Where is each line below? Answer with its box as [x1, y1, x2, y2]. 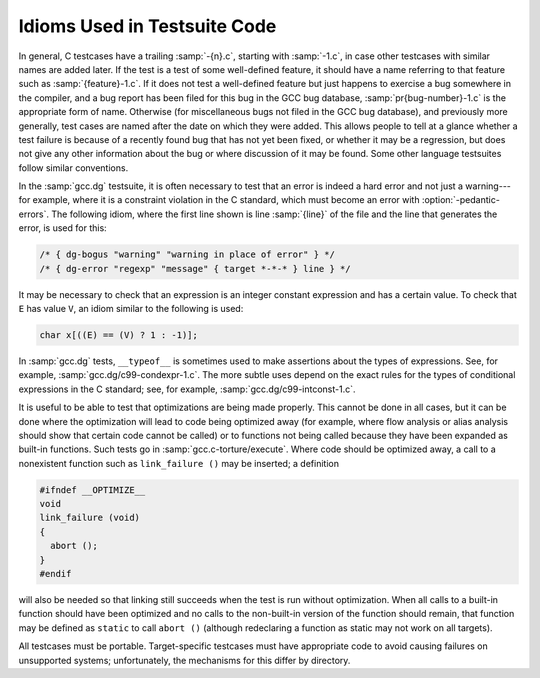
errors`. [18, 208, 50, 220]
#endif [39, 568, 72, 580]
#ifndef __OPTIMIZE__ [39, 484, 146, 495]
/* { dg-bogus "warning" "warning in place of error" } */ [39, 249, 335, 260]
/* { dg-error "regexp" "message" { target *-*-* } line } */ [39, 263, 351, 274]
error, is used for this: [18, 222, 107, 234]
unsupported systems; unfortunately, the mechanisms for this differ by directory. [18, 654, 351, 666]
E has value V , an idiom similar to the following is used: [18, 302, 244, 314]
